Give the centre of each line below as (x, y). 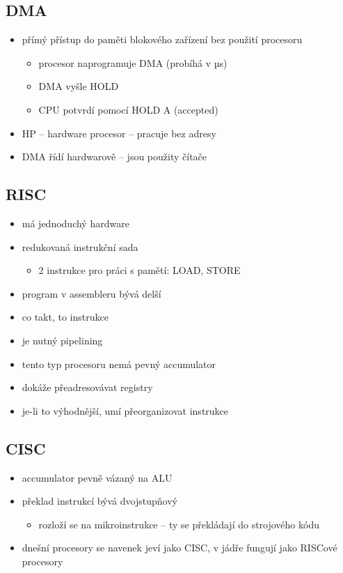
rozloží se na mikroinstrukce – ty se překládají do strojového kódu (179, 524)
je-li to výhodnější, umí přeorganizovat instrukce (125, 410)
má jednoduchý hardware (75, 223)
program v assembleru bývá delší (91, 293)
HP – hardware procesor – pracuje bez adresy (119, 133)
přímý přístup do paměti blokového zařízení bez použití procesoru (162, 39)
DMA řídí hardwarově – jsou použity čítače (114, 156)
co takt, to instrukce (65, 317)
